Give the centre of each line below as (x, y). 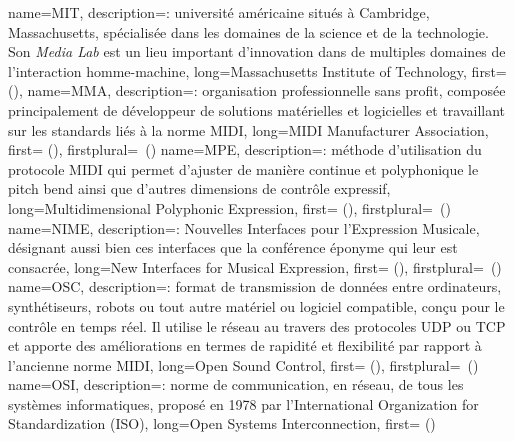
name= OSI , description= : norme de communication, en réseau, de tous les (236, 384)
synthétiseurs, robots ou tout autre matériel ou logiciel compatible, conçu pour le (256, 305)
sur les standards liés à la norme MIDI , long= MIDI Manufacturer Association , (248, 129)
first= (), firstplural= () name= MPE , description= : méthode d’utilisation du (245, 149)
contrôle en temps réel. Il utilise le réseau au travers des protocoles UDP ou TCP (257, 325)
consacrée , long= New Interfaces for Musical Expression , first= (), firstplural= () (255, 266)
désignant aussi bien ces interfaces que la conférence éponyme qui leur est (233, 247)
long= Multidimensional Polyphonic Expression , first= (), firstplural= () (229, 207)
